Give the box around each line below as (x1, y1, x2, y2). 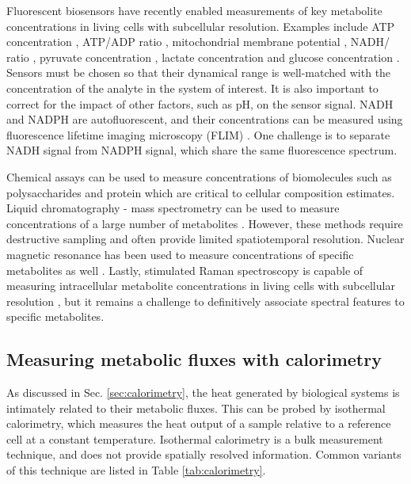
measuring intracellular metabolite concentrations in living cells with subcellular (6, 277, 395, 294)
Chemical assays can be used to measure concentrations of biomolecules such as (6, 168, 392, 185)
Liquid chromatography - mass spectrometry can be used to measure (6, 200, 340, 216)
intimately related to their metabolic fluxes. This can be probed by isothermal (6, 399, 386, 416)
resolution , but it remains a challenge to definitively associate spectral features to (6, 292, 405, 309)
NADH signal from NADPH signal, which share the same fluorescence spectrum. (6, 142, 398, 158)
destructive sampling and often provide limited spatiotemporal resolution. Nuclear (6, 231, 405, 247)
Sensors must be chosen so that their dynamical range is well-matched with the (6, 64, 391, 81)
